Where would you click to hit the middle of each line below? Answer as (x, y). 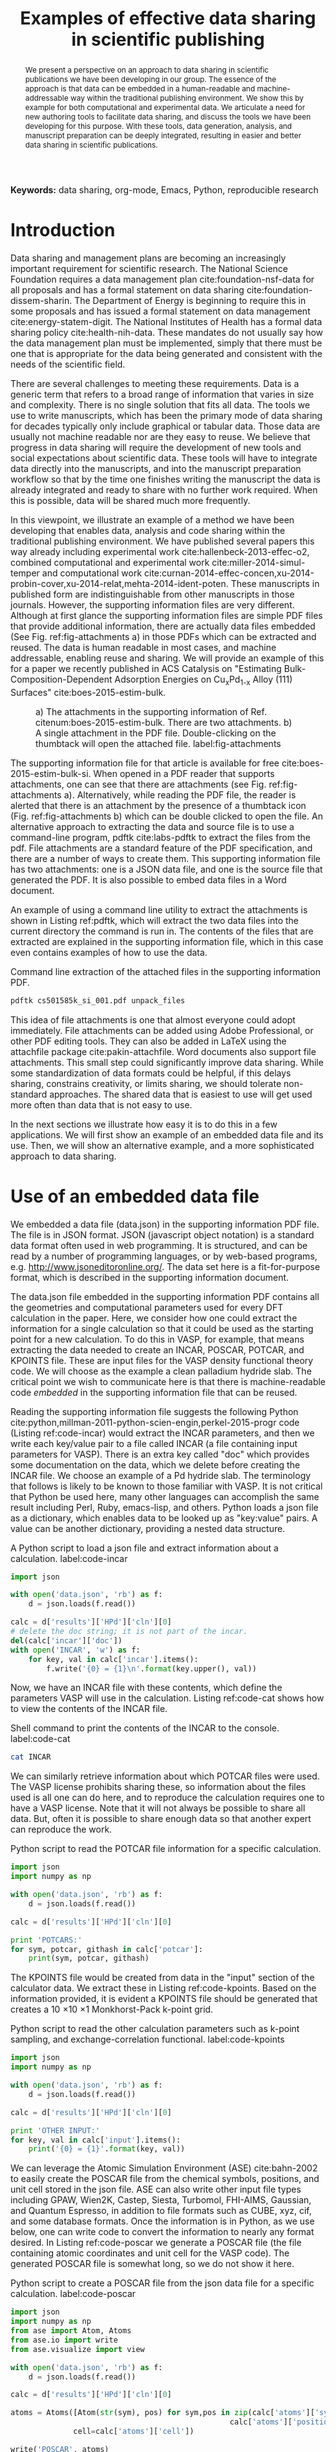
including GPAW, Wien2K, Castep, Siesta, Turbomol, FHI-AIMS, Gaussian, (161, 2200)
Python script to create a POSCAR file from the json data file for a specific (162, 2283)
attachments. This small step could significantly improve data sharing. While (167, 1062)
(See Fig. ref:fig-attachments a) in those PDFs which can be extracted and (163, 636)
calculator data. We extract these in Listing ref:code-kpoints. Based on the (163, 1988)
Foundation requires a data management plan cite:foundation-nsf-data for (162, 279)
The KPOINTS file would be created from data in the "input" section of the (162, 1978)
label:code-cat (40, 1739)
